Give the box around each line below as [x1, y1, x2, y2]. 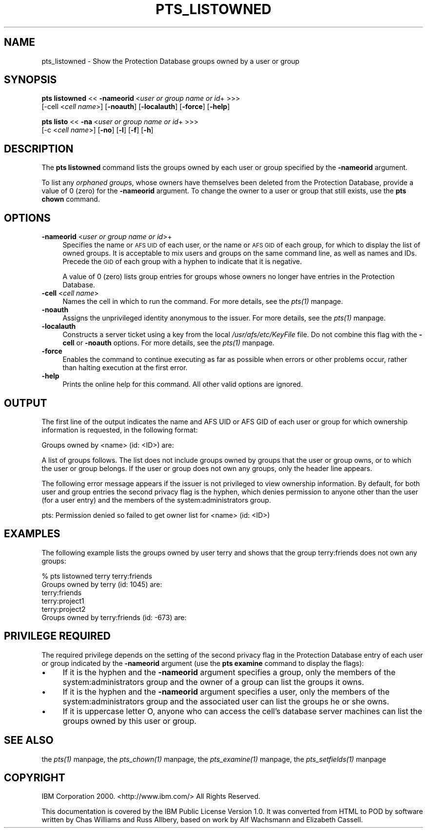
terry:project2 [41, 605, 86, 613]
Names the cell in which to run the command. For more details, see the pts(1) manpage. [62, 297, 343, 306]
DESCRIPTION [4, 142, 74, 155]
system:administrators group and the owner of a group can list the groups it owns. [62, 677, 364, 687]
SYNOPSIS [4, 74, 57, 86]
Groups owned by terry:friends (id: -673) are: [41, 613, 187, 622]
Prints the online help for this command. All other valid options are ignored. [62, 380, 303, 389]
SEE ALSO [4, 734, 54, 747]
